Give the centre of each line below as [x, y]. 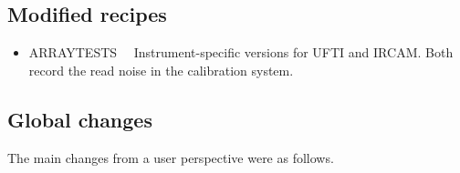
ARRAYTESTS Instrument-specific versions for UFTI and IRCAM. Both [241, 52]
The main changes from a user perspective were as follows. [171, 157]
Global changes [80, 119]
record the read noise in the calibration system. [161, 70]
